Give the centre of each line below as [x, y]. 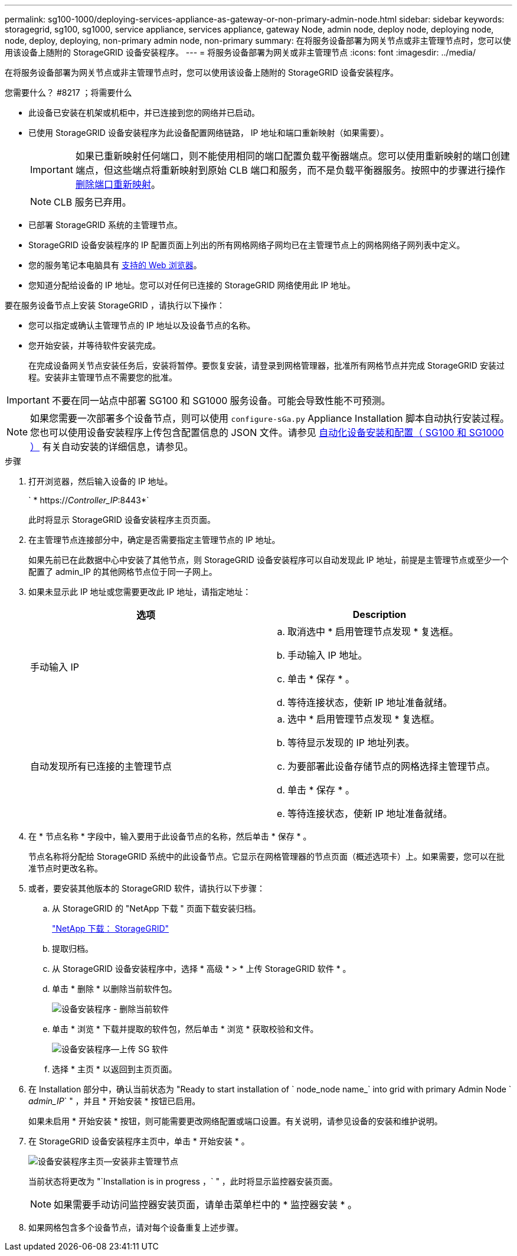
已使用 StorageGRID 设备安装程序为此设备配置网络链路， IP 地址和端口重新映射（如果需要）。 [209, 133]
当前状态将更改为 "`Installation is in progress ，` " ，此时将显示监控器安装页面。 [183, 1181]
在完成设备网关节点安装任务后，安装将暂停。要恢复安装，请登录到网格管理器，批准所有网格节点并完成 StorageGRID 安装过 [266, 365]
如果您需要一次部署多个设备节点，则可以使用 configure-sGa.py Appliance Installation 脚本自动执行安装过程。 [270, 418]
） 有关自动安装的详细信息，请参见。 [112, 447]
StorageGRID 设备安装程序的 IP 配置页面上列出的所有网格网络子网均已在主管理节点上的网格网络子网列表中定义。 [247, 245]
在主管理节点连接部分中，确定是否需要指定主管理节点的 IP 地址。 [154, 540]
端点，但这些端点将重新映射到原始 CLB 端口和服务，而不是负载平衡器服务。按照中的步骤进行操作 [290, 170]
